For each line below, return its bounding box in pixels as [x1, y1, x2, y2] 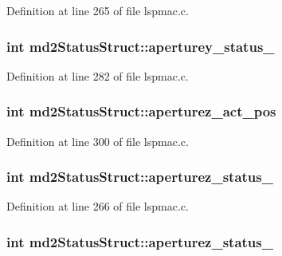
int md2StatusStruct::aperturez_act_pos [6, 101, 276, 121]
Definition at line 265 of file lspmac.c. [6, 2, 189, 18]
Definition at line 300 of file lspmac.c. [6, 132, 189, 149]
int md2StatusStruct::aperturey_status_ [6, 36, 275, 56]
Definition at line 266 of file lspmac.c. [6, 198, 189, 215]
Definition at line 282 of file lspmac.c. [6, 67, 189, 84]
